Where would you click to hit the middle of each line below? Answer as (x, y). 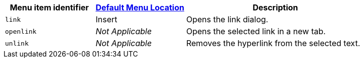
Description (275, 7)
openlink (21, 31)
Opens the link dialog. (227, 19)
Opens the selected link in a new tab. (256, 31)
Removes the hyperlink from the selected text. (273, 43)
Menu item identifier (49, 7)
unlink (17, 43)
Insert (106, 19)
